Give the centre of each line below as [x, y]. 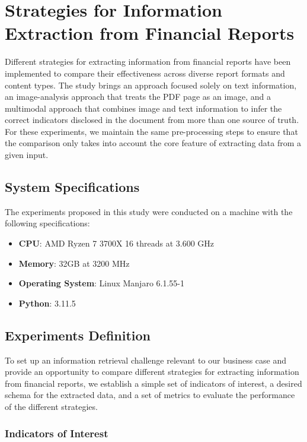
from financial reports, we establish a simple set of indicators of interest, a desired [153, 383]
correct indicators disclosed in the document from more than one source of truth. [152, 120]
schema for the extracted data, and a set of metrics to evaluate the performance [150, 395]
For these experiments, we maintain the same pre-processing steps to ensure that [151, 131]
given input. [27, 155]
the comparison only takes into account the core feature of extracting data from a [153, 143]
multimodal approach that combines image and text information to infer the [143, 108]
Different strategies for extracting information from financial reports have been [148, 61]
